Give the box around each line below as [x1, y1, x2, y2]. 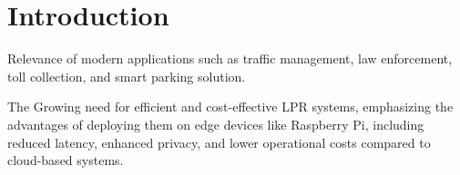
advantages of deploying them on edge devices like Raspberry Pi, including [7, 114, 424, 133]
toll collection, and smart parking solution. [7, 66, 246, 85]
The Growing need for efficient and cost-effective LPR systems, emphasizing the [7, 97, 454, 116]
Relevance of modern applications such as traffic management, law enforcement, [7, 49, 453, 68]
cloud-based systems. [7, 151, 124, 170]
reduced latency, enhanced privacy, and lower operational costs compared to [7, 132, 431, 151]
